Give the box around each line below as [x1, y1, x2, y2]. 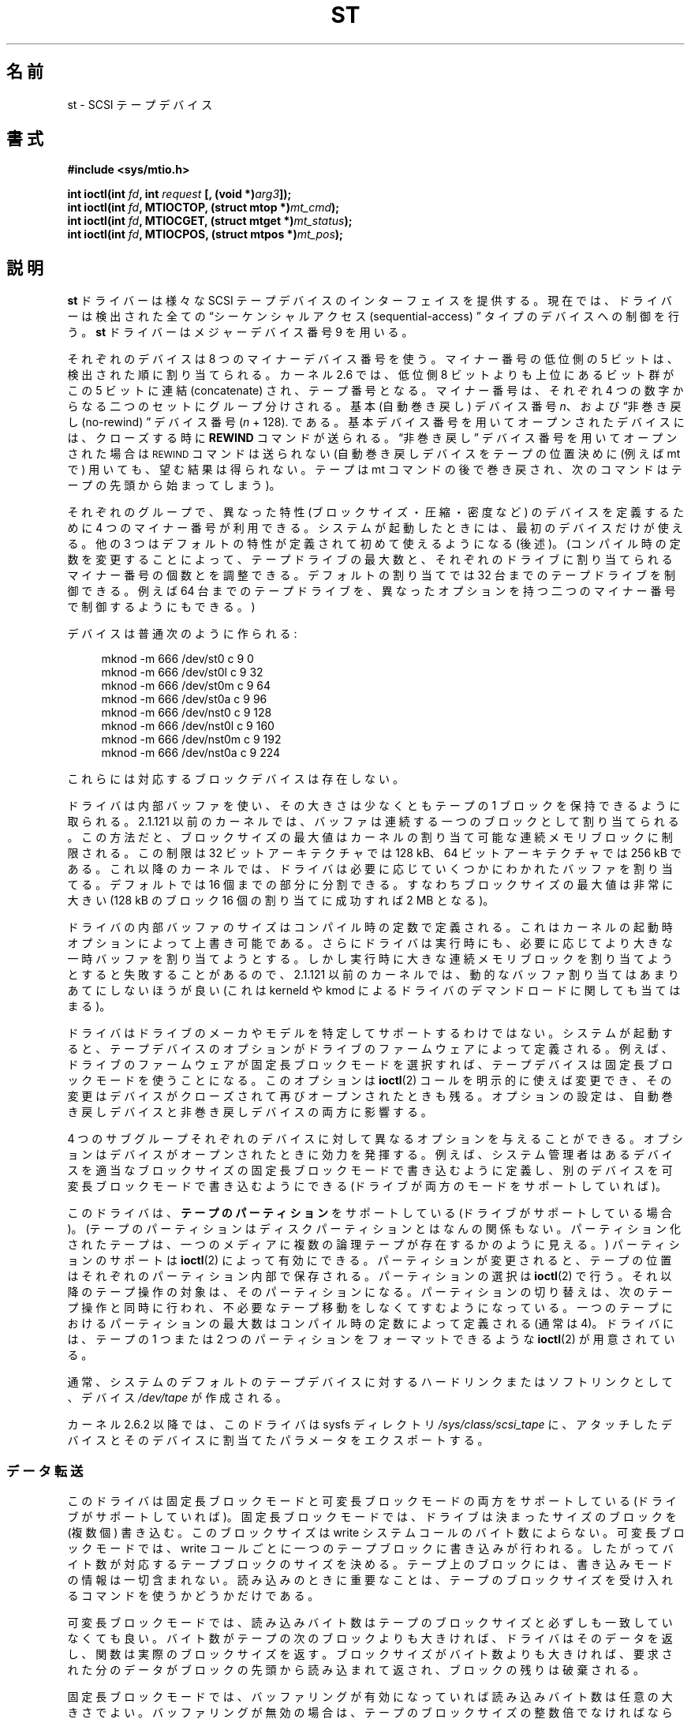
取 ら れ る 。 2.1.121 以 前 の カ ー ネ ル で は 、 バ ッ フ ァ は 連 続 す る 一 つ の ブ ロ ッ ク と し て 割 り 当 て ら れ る [67, 815, 679, 829]
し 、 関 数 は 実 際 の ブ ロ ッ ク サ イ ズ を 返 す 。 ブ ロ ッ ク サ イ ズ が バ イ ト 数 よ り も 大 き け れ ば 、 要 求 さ [67, 1647, 673, 1661]
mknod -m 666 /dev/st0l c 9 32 [101, 665, 263, 680]
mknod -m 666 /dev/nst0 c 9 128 [101, 706, 272, 720]
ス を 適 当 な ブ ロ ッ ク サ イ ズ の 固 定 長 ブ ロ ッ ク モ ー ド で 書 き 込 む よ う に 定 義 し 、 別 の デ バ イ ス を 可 [67, 1163, 673, 1178]
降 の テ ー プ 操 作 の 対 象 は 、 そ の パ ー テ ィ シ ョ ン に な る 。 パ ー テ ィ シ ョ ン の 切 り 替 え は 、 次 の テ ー [67, 1285, 673, 1299]
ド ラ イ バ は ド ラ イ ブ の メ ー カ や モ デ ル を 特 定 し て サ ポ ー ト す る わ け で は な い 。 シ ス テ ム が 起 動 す [67, 1026, 673, 1040]
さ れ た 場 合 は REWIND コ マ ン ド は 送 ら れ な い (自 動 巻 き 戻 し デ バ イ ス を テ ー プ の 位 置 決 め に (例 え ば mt [67, 447, 681, 461]
